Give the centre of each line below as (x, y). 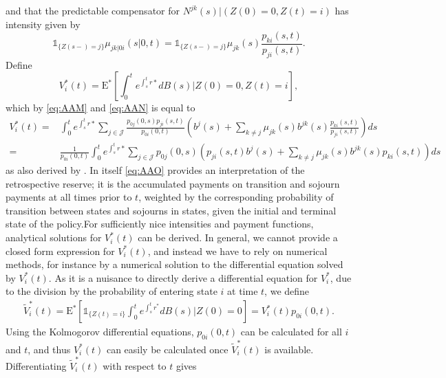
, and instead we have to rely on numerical (237, 251)
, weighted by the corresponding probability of (236, 197)
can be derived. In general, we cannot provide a (238, 237)
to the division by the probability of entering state (111, 291)
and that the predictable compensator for (93, 10)
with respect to (135, 365)
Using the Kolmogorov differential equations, (100, 332)
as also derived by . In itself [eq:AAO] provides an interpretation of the (155, 170)
